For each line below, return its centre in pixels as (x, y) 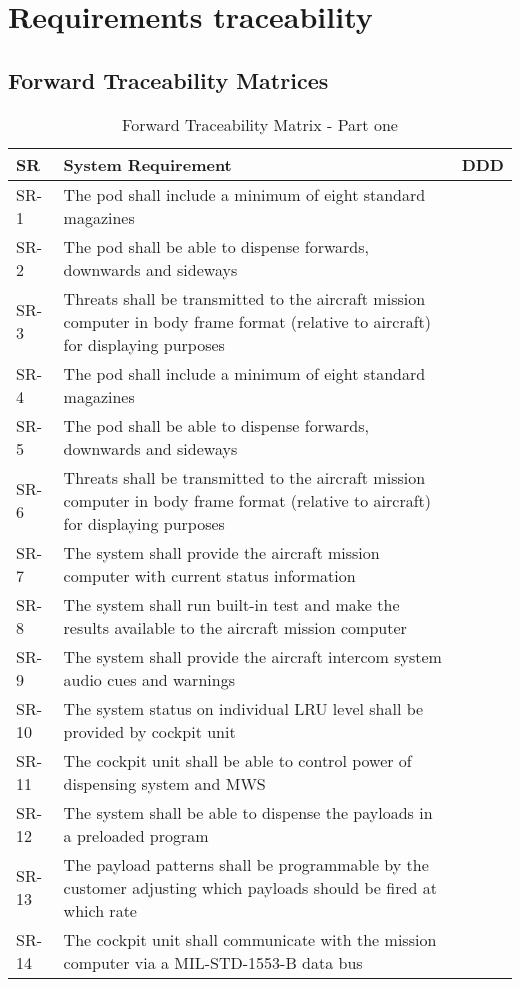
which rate (100, 910)
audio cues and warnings (149, 679)
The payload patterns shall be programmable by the (246, 864)
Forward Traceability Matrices (168, 79)
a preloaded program (136, 835)
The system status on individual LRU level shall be (243, 708)
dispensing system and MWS (164, 783)
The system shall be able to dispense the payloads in (248, 812)
